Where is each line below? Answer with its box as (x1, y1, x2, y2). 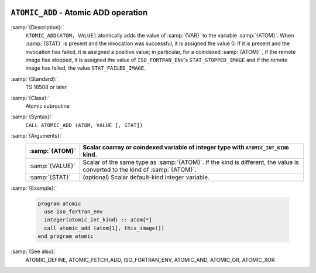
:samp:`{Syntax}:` (11, 113, 53, 120)
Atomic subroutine (25, 103, 70, 110)
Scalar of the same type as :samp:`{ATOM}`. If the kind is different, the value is (83, 158, 300, 166)
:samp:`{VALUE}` (29, 162, 75, 170)
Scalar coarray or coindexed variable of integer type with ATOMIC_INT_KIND (83, 143, 289, 151)
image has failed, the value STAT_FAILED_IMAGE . (25, 64, 146, 71)
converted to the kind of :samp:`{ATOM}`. (83, 165, 197, 173)
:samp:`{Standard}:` (11, 75, 59, 82)
